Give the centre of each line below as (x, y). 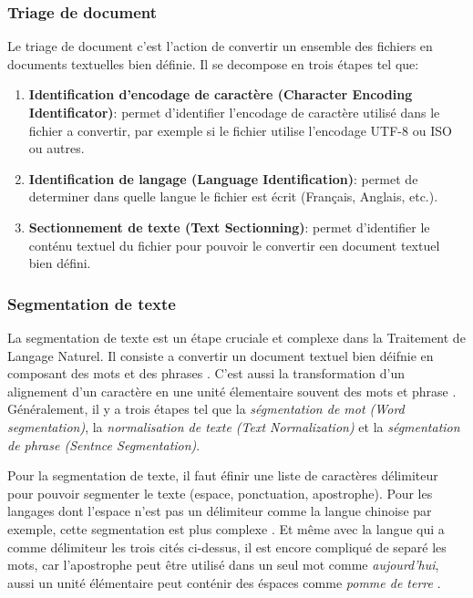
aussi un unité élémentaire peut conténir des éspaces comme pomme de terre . (224, 582)
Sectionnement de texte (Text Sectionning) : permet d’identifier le (229, 227)
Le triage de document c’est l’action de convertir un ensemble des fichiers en (220, 46)
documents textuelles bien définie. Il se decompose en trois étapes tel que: (213, 63)
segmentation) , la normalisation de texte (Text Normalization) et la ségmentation (234, 426)
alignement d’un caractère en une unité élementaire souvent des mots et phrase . (232, 391)
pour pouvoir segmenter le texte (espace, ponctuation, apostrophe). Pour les (220, 493)
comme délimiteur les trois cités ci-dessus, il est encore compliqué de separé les (227, 546)
